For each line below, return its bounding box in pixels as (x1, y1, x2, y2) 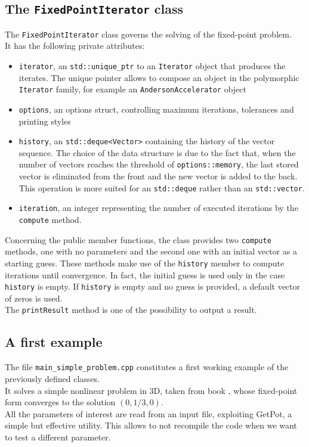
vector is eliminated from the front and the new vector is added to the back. (18, 170, 298, 182)
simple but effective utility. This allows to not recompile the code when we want (5, 419, 297, 432)
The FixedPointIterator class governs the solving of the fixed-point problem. (5, 27, 292, 40)
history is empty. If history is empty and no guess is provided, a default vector (5, 280, 301, 293)
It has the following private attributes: (5, 39, 145, 52)
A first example (5, 333, 103, 351)
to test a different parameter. (5, 430, 111, 443)
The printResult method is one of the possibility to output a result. (5, 303, 257, 316)
